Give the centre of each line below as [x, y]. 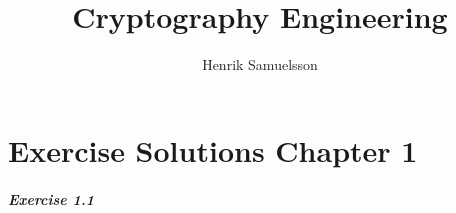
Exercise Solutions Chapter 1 [213, 149]
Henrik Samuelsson [260, 64]
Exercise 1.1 [51, 198]
